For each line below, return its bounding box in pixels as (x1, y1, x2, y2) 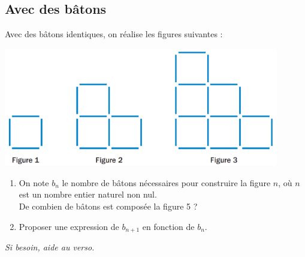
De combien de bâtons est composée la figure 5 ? (19, 199, 198, 212)
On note (19, 176, 49, 189)
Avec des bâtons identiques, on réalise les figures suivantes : (5, 28, 223, 40)
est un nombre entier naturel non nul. (19, 188, 157, 201)
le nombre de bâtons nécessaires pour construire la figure (62, 176, 271, 189)
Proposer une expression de (19, 220, 119, 232)
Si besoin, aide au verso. (5, 240, 95, 253)
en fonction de (142, 220, 195, 232)
